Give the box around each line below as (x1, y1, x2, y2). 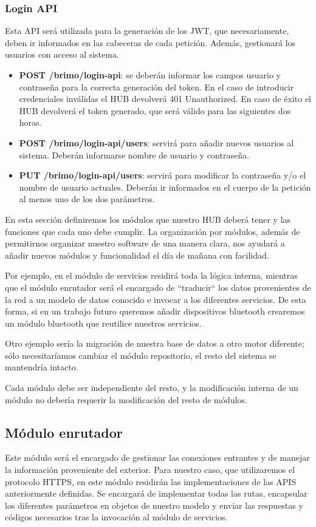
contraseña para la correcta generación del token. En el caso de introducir (19, 80, 294, 93)
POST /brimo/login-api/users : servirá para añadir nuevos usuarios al (19, 136, 294, 149)
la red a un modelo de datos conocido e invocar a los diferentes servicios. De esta (5, 293, 306, 305)
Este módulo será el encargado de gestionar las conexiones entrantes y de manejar (5, 451, 310, 464)
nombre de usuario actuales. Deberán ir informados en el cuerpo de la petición (19, 180, 311, 193)
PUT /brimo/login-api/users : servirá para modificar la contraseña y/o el (19, 169, 306, 182)
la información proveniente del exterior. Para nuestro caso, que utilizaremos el (5, 463, 295, 476)
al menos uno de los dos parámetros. (19, 192, 155, 205)
